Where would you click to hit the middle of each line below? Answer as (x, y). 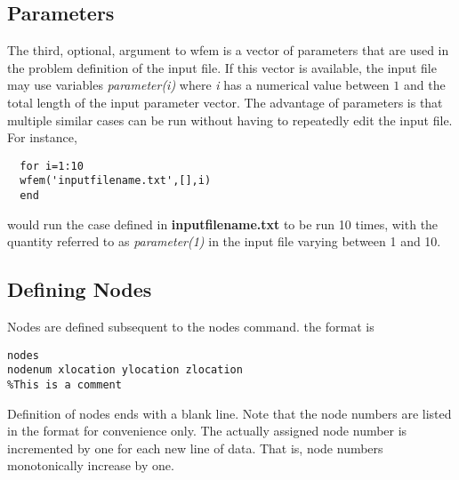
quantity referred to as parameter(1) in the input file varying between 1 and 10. (224, 241)
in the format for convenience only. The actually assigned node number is (207, 431)
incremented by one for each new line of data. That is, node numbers (195, 448)
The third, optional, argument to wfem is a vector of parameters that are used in (228, 50)
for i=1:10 (52, 166)
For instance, (42, 137)
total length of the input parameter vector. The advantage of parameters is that (225, 102)
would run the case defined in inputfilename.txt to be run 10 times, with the (223, 224)
